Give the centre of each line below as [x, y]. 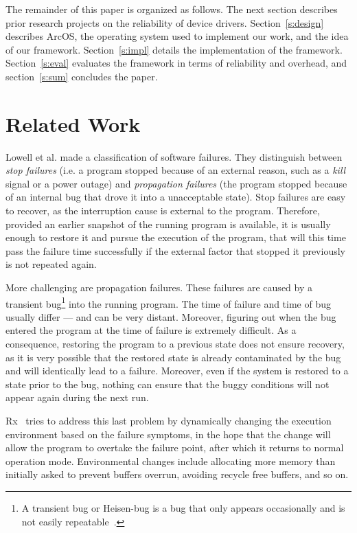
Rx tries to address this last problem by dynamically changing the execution [169, 421]
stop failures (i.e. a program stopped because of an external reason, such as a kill [176, 170]
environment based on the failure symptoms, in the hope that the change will [168, 434]
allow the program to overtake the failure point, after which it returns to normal [175, 447]
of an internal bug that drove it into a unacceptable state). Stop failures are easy [176, 197]
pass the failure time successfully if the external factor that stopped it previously [175, 250]
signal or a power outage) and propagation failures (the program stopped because [176, 183]
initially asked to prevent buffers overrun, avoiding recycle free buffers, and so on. [177, 474]
